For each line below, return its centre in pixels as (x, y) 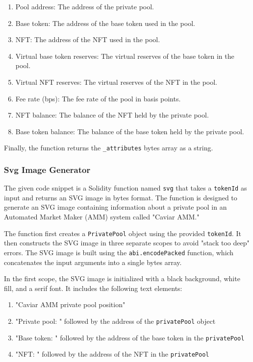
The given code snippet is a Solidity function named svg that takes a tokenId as (126, 188)
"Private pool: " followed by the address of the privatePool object (115, 321)
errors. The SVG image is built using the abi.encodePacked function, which (119, 252)
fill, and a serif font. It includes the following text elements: (93, 288)
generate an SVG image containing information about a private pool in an (115, 207)
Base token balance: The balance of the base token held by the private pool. (130, 131)
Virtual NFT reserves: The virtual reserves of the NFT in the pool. (116, 82)
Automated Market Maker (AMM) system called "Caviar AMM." (102, 217)
